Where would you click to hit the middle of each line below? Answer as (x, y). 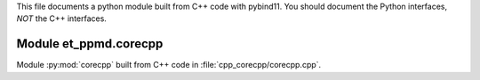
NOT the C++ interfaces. (61, 18)
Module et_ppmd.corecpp (90, 44)
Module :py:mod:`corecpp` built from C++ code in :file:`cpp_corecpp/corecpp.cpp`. (169, 65)
